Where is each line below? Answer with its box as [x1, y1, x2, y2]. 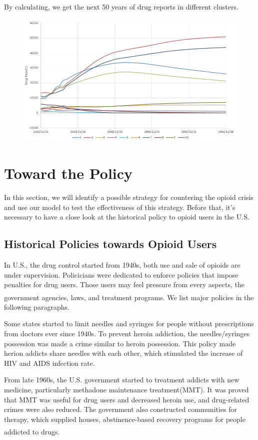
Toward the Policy [4, 163, 133, 183]
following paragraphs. [4, 301, 69, 312]
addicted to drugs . [4, 426, 60, 436]
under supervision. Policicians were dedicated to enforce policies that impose [4, 269, 238, 280]
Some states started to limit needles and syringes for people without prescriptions [4, 318, 254, 329]
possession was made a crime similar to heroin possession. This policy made [4, 338, 236, 348]
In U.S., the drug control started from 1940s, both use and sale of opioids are [4, 259, 240, 270]
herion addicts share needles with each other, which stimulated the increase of [4, 348, 243, 358]
